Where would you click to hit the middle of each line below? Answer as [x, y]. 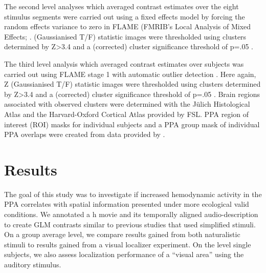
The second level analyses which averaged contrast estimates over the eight [121, 6]
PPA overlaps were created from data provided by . [85, 134]
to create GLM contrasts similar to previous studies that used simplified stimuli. [130, 224]
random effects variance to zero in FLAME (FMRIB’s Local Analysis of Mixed [128, 26]
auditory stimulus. [33, 264]
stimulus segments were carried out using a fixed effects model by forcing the [125, 16]
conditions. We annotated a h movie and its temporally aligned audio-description [131, 214]
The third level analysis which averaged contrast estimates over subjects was [124, 63]
